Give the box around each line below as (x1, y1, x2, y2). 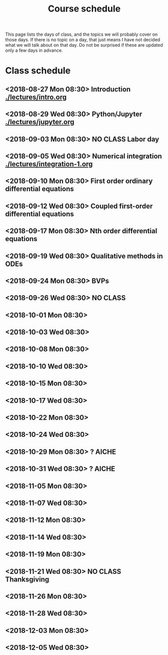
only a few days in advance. (5, 47, 63, 53)
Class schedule (5, 65, 71, 76)
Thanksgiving (5, 575, 49, 584)
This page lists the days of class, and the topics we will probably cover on (5, 31, 158, 38)
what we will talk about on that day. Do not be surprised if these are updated (5, 42, 163, 48)
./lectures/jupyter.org (5, 118, 75, 126)
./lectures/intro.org (5, 92, 67, 101)
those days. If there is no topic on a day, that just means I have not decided (5, 37, 160, 43)
